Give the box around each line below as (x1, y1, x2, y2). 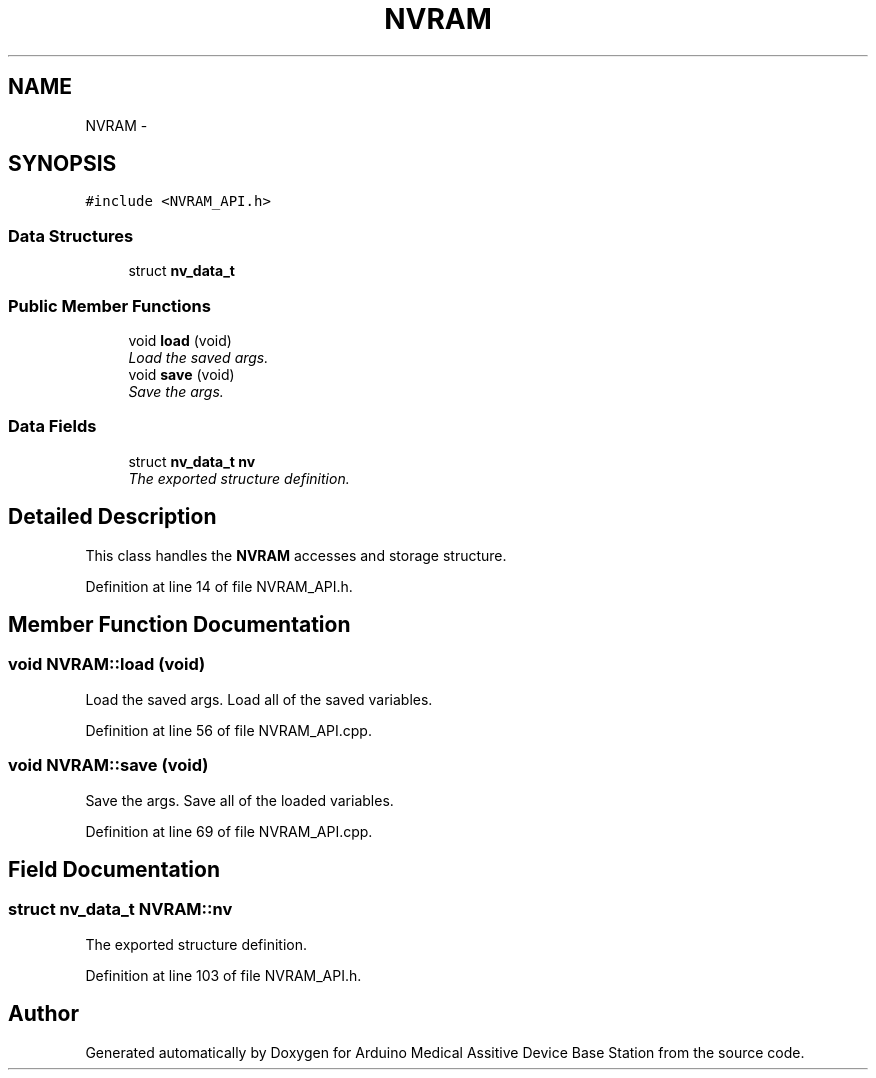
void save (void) (128, 365, 235, 383)
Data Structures (8, 225, 134, 246)
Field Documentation (8, 856, 220, 882)
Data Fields (8, 416, 97, 437)
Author (8, 1001, 79, 1027)
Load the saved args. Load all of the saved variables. (85, 690, 433, 708)
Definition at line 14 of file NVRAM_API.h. (85, 577, 353, 595)
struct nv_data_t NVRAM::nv (8, 899, 233, 920)
